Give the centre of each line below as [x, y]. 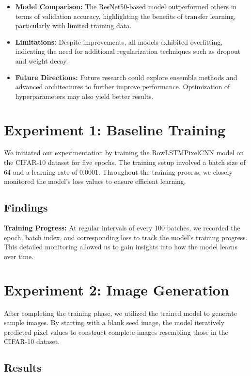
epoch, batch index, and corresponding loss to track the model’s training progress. [126, 237]
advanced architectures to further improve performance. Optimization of [123, 87]
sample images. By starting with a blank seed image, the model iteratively [114, 322]
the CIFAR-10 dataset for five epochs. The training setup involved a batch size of [125, 162]
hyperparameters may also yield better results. [84, 96]
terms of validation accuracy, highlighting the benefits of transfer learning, [125, 16]
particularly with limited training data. [73, 25]
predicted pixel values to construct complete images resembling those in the [116, 332]
